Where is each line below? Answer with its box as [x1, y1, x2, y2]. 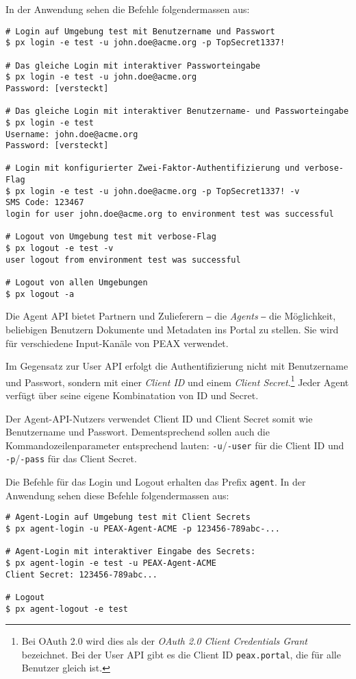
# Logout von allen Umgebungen [5, 278, 148, 288]
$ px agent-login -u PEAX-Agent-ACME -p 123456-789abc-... [5, 523, 280, 534]
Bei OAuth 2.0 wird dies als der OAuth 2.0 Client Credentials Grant [21, 634, 307, 648]
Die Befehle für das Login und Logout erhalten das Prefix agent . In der [5, 475, 306, 489]
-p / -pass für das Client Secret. [5, 451, 137, 466]
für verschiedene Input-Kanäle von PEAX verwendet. [5, 335, 229, 350]
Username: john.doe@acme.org [5, 129, 138, 139]
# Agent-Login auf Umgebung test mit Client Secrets [5, 512, 251, 523]
